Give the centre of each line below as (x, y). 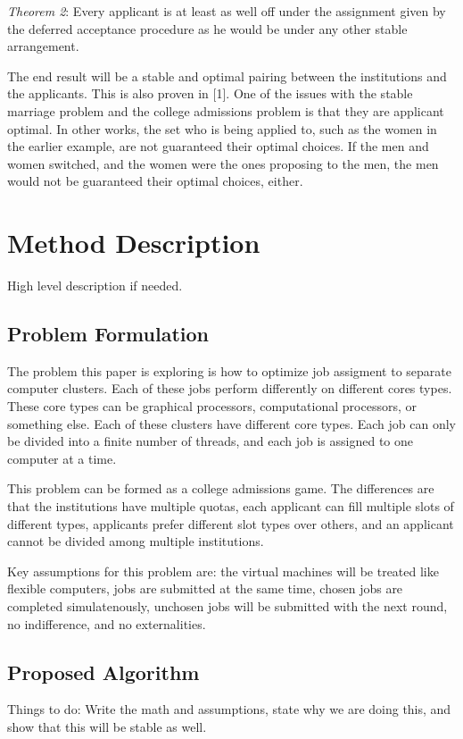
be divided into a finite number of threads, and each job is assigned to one (211, 441)
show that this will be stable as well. (107, 726)
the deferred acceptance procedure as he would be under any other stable (207, 28)
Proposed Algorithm (103, 672)
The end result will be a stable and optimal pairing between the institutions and (227, 76)
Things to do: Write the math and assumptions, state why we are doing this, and (229, 709)
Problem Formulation (108, 334)
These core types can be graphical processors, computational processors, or (212, 406)
